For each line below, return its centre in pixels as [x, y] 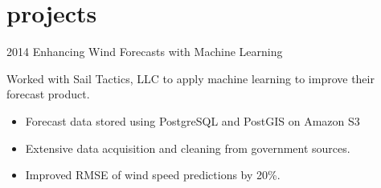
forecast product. [48, 94]
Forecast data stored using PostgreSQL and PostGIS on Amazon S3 [193, 120]
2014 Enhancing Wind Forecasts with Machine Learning [145, 52]
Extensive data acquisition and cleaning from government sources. [188, 148]
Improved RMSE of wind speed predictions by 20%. [153, 175]
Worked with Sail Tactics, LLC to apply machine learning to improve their [190, 78]
